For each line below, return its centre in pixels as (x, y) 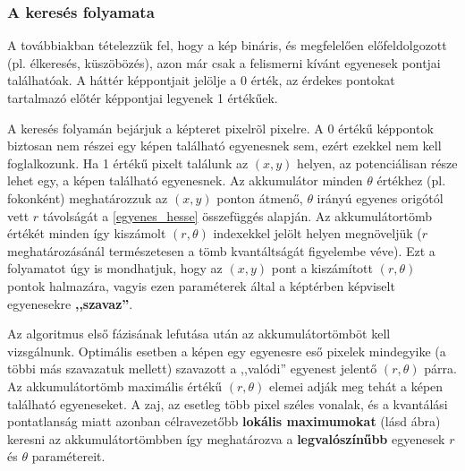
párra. (440, 368)
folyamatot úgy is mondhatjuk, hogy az (115, 268)
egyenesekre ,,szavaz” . (70, 303)
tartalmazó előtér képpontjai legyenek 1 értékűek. (143, 98)
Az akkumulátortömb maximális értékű (115, 385)
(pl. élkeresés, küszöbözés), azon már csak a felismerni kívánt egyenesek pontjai (224, 62)
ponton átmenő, (260, 197)
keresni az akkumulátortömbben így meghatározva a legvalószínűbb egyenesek (226, 438)
